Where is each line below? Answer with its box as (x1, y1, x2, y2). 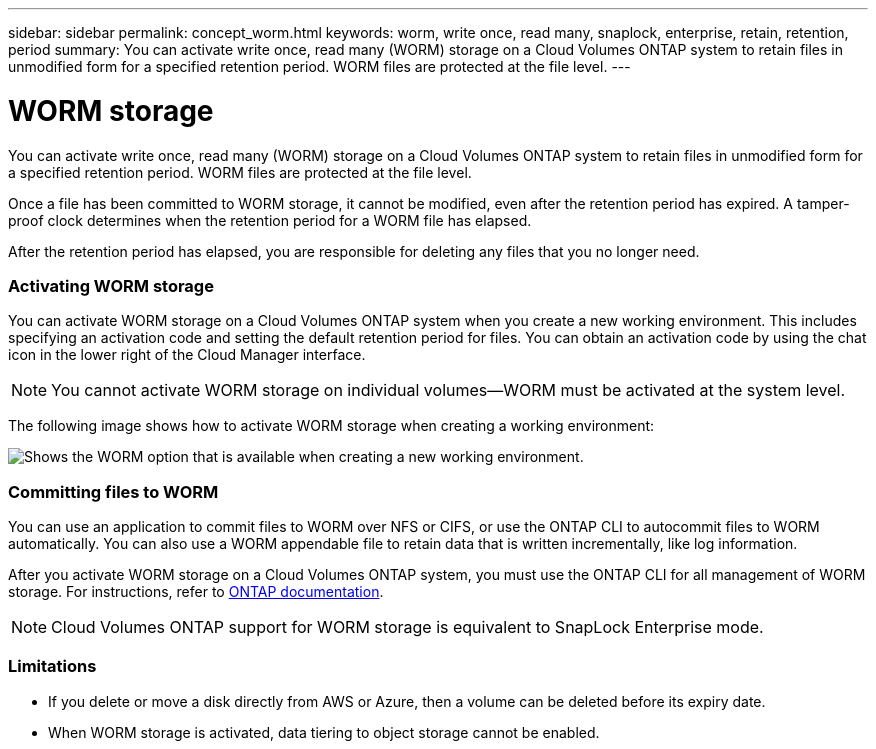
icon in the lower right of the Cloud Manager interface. (8, 346, 366, 364)
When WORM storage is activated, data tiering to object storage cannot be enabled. (48, 723, 600, 741)
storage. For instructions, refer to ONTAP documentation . (8, 583, 384, 600)
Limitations (8, 656, 97, 677)
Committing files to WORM (8, 481, 219, 502)
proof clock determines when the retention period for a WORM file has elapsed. (8, 211, 532, 229)
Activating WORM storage (8, 275, 214, 296)
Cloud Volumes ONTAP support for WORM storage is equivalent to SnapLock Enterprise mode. (51, 617, 764, 637)
